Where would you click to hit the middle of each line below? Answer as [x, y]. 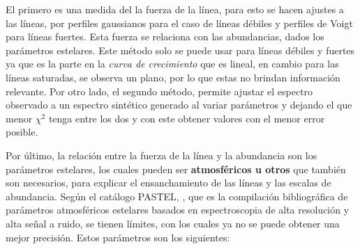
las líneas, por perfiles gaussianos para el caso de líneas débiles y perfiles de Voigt [179, 23]
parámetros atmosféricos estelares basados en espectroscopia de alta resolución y [178, 210]
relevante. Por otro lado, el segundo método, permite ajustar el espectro [159, 91]
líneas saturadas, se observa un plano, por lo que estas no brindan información [173, 77]
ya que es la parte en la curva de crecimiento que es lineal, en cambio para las [172, 64]
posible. [22, 132]
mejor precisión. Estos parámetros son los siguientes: [118, 237]
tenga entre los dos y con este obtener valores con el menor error [187, 118]
